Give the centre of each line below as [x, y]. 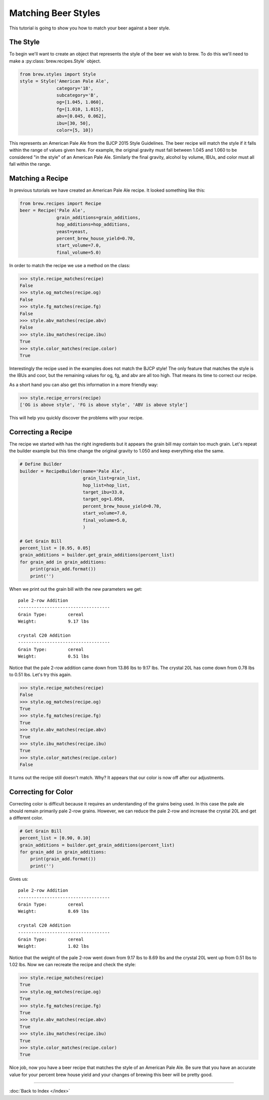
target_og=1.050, [104, 499]
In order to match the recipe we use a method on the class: [70, 265]
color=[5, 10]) [75, 130]
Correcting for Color [41, 792]
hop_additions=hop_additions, [93, 224]
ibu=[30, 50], [74, 123]
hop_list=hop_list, [106, 485]
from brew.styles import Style [58, 74]
